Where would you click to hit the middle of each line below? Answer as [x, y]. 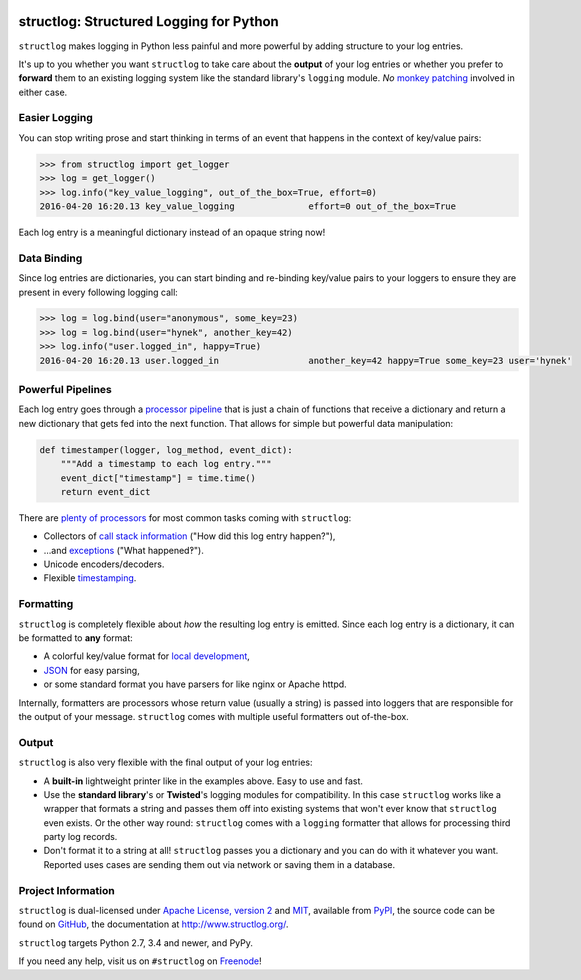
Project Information [66, 890]
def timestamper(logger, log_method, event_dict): [166, 449]
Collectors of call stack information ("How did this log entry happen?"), [189, 536]
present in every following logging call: [98, 292]
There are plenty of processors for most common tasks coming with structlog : [185, 517]
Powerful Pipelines [65, 390]
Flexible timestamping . [90, 578]
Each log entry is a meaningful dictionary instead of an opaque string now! [172, 232]
